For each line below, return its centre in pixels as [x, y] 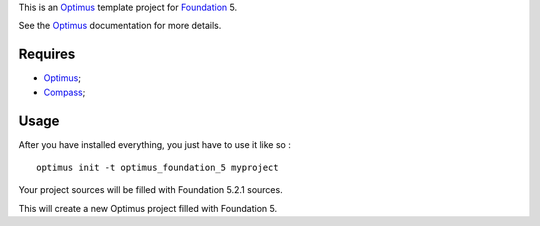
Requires [47, 54]
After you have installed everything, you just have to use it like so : [155, 144]
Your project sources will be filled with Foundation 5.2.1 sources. [151, 190]
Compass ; [64, 92]
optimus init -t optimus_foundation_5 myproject [157, 167]
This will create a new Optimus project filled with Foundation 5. [148, 208]
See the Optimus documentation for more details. [120, 26]
